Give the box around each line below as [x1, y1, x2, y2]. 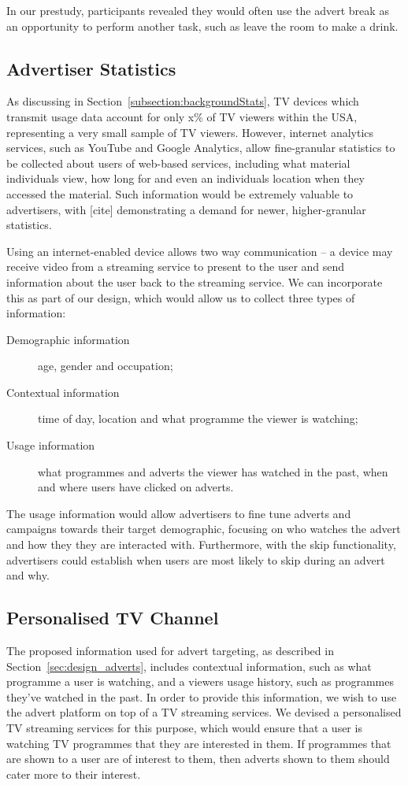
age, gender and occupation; [38, 357, 173, 374]
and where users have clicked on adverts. [38, 479, 234, 495]
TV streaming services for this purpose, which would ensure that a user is [6, 720, 362, 735]
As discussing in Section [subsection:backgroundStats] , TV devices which [6, 93, 359, 109]
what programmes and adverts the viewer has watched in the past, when [38, 463, 388, 480]
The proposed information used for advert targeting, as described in [6, 642, 334, 659]
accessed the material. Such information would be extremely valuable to [6, 185, 354, 202]
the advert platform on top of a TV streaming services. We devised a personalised [6, 704, 402, 720]
